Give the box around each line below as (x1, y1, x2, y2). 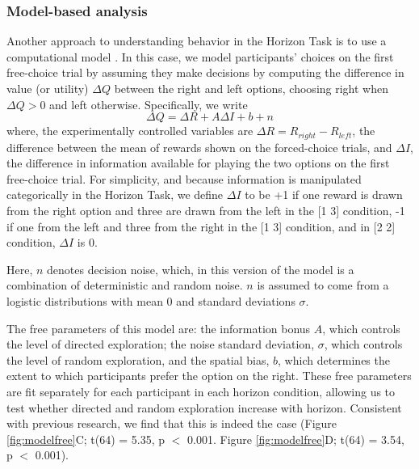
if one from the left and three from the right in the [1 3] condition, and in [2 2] (6, 218, 396, 234)
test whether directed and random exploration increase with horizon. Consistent (6, 399, 402, 416)
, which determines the (278, 351, 390, 368)
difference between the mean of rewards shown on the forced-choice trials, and (6, 138, 392, 155)
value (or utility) (6, 80, 89, 96)
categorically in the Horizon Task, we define (6, 186, 224, 203)
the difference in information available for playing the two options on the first (6, 154, 390, 171)
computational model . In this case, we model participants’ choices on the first (6, 48, 394, 65)
